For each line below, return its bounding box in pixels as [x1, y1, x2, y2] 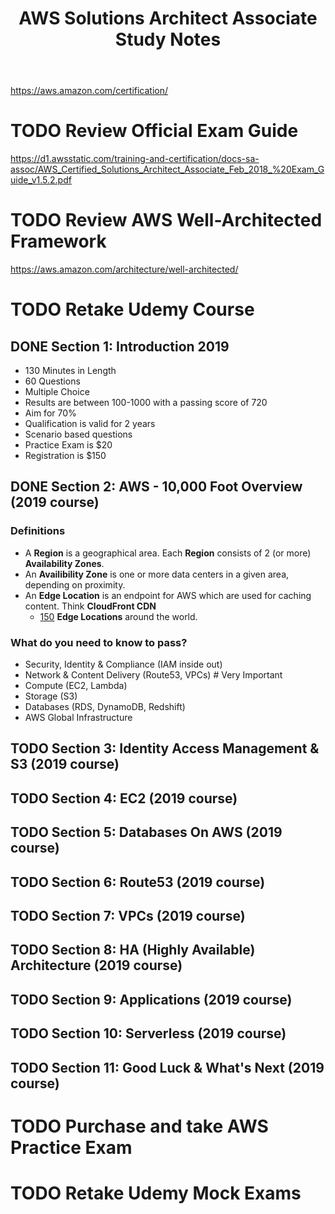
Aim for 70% [24, 407, 77, 419]
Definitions [10, 524, 66, 538]
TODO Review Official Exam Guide [10, 120, 299, 142]
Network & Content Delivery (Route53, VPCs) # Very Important [24, 669, 283, 681]
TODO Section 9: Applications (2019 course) [10, 991, 293, 1008]
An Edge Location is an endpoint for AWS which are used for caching [24, 589, 312, 601]
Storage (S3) [24, 690, 78, 702]
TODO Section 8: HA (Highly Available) [10, 942, 256, 959]
